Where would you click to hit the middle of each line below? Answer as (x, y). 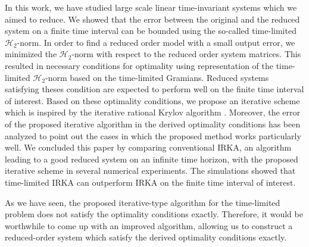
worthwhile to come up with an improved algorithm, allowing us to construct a (149, 225)
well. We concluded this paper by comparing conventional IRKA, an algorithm (148, 147)
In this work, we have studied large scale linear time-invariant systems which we (151, 7)
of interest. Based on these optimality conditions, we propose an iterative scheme (152, 100)
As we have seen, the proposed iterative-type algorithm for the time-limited (143, 202)
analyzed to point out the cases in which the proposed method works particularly (153, 135)
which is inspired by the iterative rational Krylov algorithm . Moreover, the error (153, 112)
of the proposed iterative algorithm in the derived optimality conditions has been (153, 124)
